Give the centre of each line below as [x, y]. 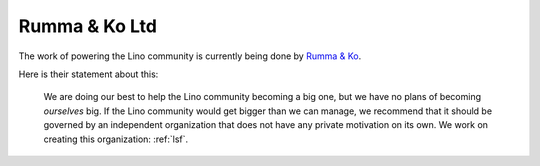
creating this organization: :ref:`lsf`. [116, 139]
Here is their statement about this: [88, 74]
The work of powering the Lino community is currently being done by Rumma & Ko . [190, 56]
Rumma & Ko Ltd [87, 26]
